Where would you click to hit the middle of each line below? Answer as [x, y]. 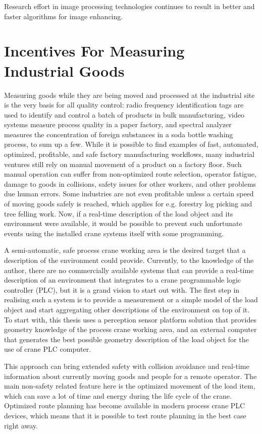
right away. [21, 425]
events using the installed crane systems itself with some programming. [114, 233]
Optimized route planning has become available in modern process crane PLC [125, 405]
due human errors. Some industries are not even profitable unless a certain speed [129, 194]
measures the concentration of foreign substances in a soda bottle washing [119, 134]
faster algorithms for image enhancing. [64, 16]
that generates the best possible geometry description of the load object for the [126, 339]
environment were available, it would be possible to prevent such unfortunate [123, 223]
